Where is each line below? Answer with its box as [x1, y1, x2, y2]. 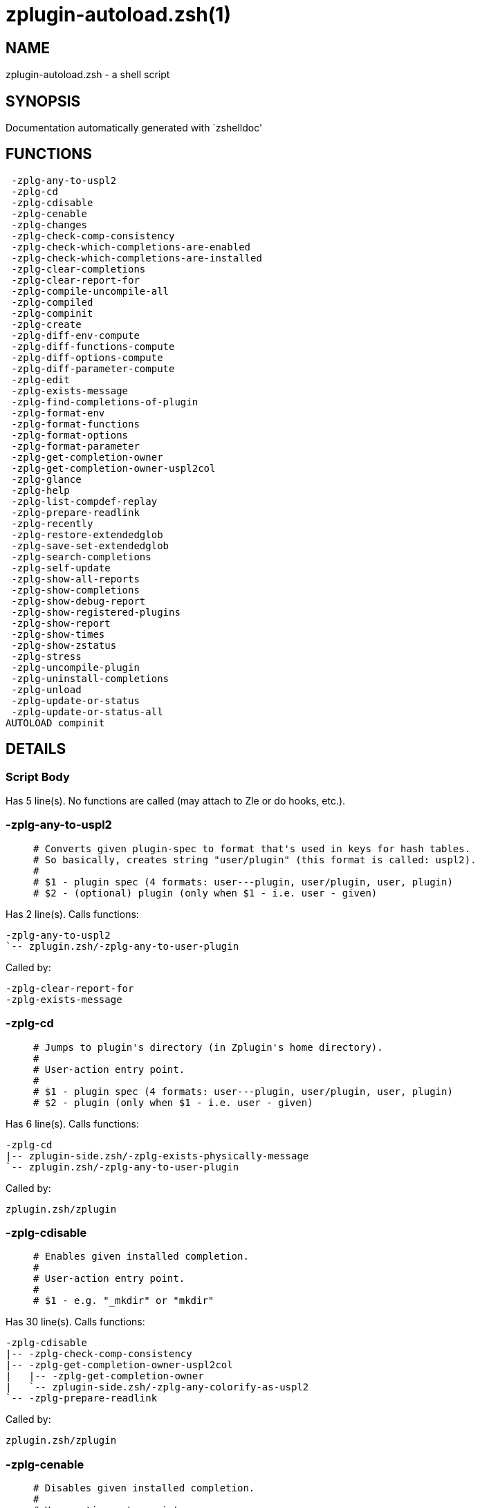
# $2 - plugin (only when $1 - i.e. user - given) [33, 1096, 313, 1108]
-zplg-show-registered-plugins [11, 606, 181, 618]
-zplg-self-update [11, 562, 111, 573]
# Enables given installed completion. [33, 1251, 249, 1262]
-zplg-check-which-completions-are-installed [11, 252, 262, 264]
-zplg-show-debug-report [11, 595, 146, 607]
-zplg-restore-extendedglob [11, 528, 163, 540]
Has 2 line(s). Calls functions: [6, 908, 139, 920]
